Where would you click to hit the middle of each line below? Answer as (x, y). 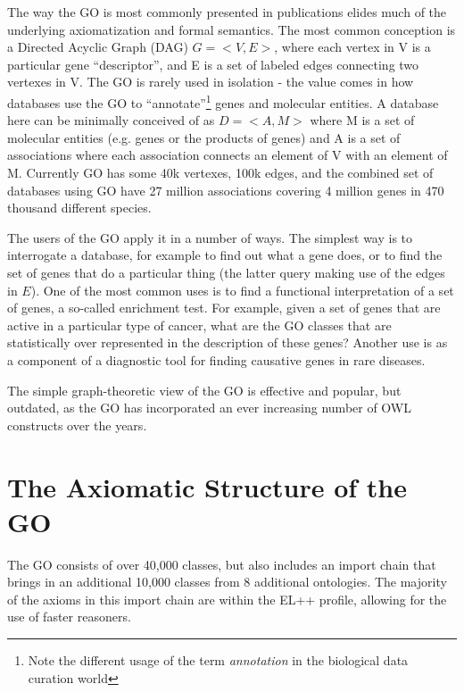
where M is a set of (362, 120)
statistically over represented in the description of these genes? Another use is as (228, 342)
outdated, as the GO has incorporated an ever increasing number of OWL (210, 408)
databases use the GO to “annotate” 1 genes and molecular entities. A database (223, 101)
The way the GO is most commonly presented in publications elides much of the (227, 12)
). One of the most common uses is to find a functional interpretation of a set (242, 290)
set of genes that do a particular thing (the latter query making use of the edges (226, 272)
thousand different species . (79, 208)
